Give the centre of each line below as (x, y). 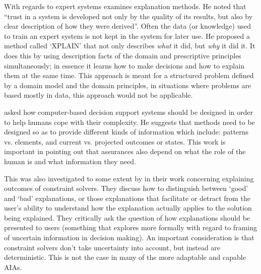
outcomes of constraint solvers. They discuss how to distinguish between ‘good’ (126, 188)
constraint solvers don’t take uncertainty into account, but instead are (112, 247)
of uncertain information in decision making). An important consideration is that (129, 237)
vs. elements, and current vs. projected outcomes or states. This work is (115, 141)
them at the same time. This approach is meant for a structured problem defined (129, 75)
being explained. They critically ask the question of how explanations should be (127, 217)
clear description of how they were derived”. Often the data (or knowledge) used (127, 26)
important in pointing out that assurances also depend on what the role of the (125, 151)
